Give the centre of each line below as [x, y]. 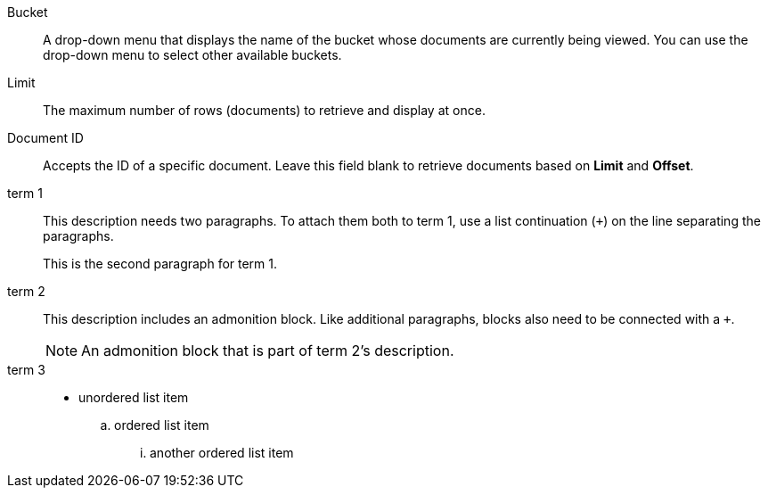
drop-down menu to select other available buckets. [192, 55]
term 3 [26, 370]
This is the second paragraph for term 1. [160, 264]
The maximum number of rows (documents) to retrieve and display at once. [264, 110]
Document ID [45, 138]
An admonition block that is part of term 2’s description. [268, 351]
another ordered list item [222, 453]
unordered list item [134, 397]
